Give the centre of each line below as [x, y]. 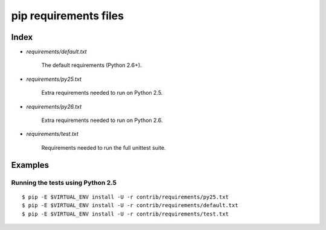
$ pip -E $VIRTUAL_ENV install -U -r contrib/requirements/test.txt [125, 214]
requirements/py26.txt [54, 106]
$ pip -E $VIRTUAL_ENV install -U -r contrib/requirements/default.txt [130, 206]
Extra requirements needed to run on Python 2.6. [102, 120]
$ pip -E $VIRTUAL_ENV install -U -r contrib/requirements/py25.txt [125, 197]
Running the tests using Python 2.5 [64, 182]
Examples [30, 165]
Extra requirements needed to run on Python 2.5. [102, 93]
